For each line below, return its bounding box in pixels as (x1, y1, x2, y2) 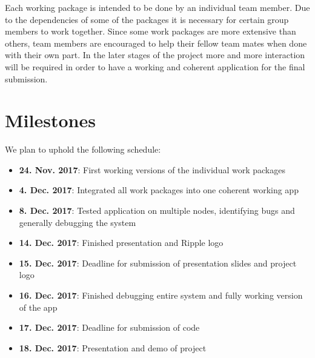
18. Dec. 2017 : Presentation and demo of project (19, 341, 207, 354)
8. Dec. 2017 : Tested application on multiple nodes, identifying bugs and (19, 204, 295, 217)
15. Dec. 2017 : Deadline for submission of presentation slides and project (19, 256, 297, 269)
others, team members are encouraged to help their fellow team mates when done (5, 36, 307, 49)
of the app (19, 300, 58, 313)
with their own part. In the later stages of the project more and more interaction (5, 48, 305, 61)
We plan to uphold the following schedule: (5, 143, 161, 156)
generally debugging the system (19, 216, 136, 228)
